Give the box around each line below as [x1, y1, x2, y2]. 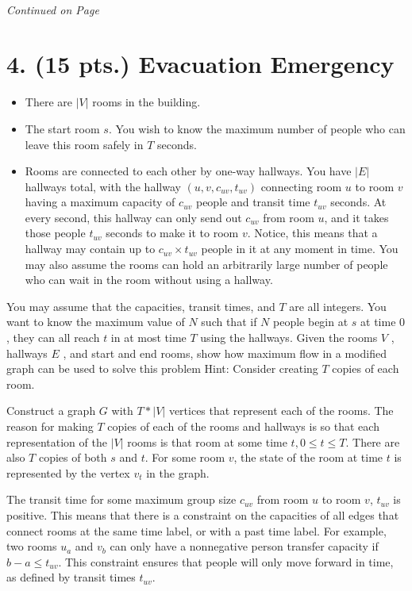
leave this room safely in [25, 136, 144, 152]
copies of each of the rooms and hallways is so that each [107, 418, 379, 434]
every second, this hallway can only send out [25, 209, 242, 225]
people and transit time [195, 194, 310, 210]
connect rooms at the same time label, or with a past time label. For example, [6, 522, 387, 539]
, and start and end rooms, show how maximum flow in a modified [63, 344, 387, 361]
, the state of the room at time [233, 449, 383, 466]
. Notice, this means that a [247, 225, 378, 241]
